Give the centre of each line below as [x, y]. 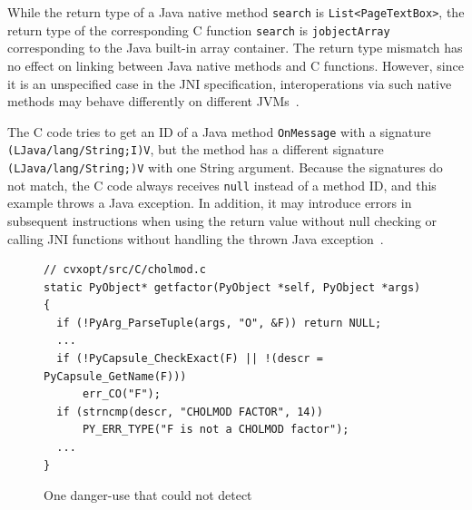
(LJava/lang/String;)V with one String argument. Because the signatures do [225, 167]
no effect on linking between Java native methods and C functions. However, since [236, 65]
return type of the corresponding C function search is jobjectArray [199, 29]
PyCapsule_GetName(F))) [115, 376]
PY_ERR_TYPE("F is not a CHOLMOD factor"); [216, 430]
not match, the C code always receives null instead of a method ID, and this [222, 185]
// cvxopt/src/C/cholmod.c [125, 270]
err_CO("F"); [121, 394]
